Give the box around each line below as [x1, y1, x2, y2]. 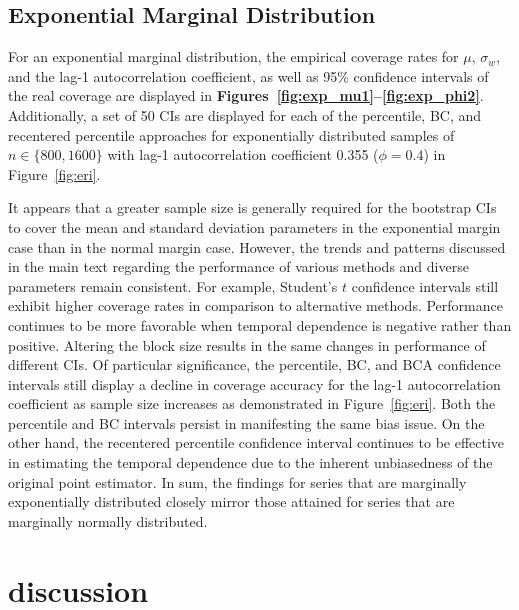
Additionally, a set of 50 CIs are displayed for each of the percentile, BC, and [8, 104, 482, 125]
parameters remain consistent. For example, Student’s [8, 275, 338, 296]
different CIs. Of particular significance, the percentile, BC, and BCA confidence [8, 354, 501, 375]
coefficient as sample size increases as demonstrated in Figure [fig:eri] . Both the [8, 393, 496, 414]
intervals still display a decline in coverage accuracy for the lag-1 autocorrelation [8, 373, 501, 394]
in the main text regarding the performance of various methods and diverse [8, 256, 469, 277]
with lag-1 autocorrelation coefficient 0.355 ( [107, 144, 379, 165]
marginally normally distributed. [8, 510, 208, 531]
